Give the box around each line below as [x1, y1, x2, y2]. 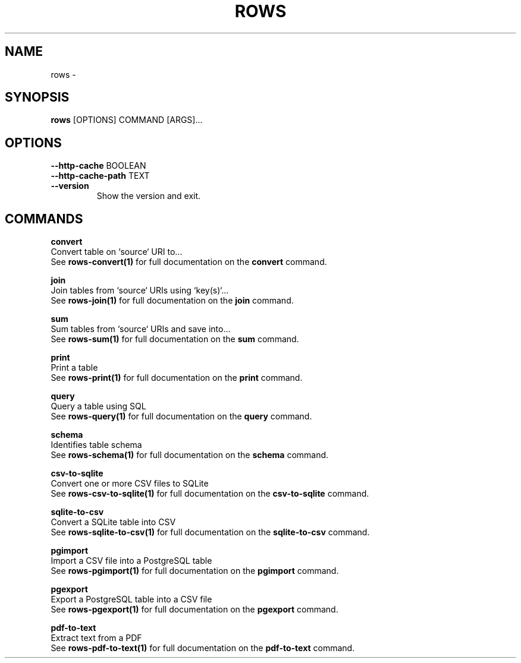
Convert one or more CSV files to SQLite [51, 478, 209, 489]
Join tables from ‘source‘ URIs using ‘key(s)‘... [51, 285, 229, 296]
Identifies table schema [51, 440, 142, 450]
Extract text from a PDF [51, 633, 142, 643]
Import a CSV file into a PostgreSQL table [51, 555, 212, 566]
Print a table [51, 362, 98, 373]
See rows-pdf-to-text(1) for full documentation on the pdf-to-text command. [51, 643, 355, 653]
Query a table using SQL [51, 401, 146, 412]
